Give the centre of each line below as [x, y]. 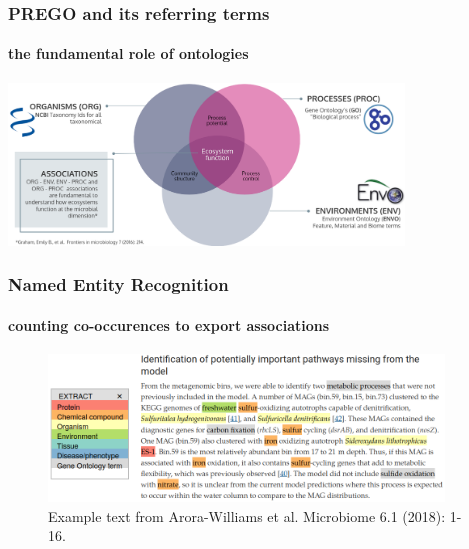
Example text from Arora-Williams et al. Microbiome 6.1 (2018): [247, 515]
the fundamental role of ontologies [128, 53]
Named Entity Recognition [118, 284]
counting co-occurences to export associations [169, 324]
